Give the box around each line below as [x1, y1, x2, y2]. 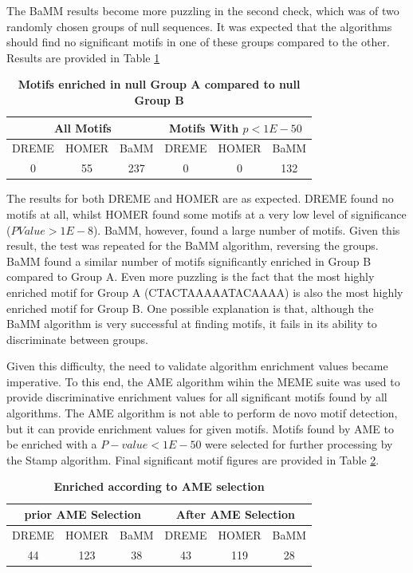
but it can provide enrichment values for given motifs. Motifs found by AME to [6, 420, 394, 437]
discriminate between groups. [6, 330, 148, 347]
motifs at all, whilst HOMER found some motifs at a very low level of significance [6, 205, 407, 222]
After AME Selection [175, 506, 295, 523]
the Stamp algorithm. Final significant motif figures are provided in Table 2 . [6, 451, 380, 468]
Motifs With [169, 119, 239, 136]
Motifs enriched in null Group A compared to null [18, 76, 301, 93]
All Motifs [53, 119, 112, 136]
